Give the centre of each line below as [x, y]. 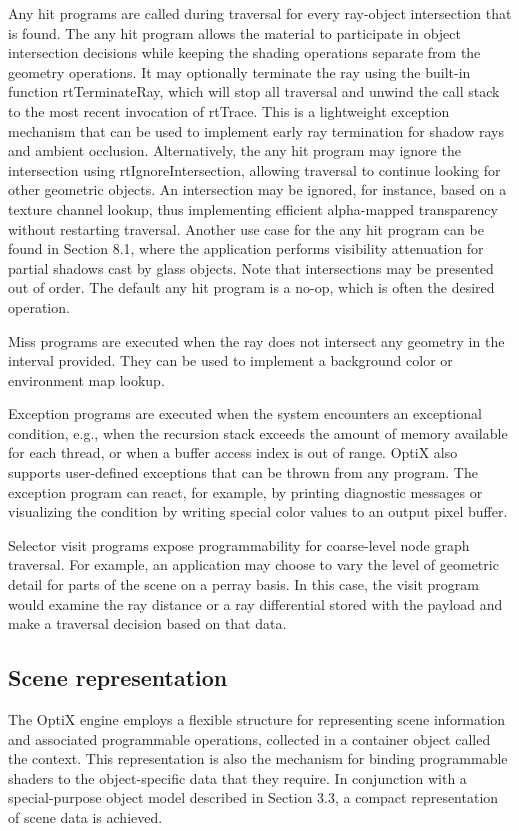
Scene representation [118, 677]
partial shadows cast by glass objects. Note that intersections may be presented [251, 267]
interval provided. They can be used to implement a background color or [230, 360]
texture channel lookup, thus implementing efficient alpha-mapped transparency [253, 208]
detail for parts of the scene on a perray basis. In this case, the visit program [243, 584]
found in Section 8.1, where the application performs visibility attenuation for [246, 248]
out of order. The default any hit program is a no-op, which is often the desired [251, 287]
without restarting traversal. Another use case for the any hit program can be [246, 228]
